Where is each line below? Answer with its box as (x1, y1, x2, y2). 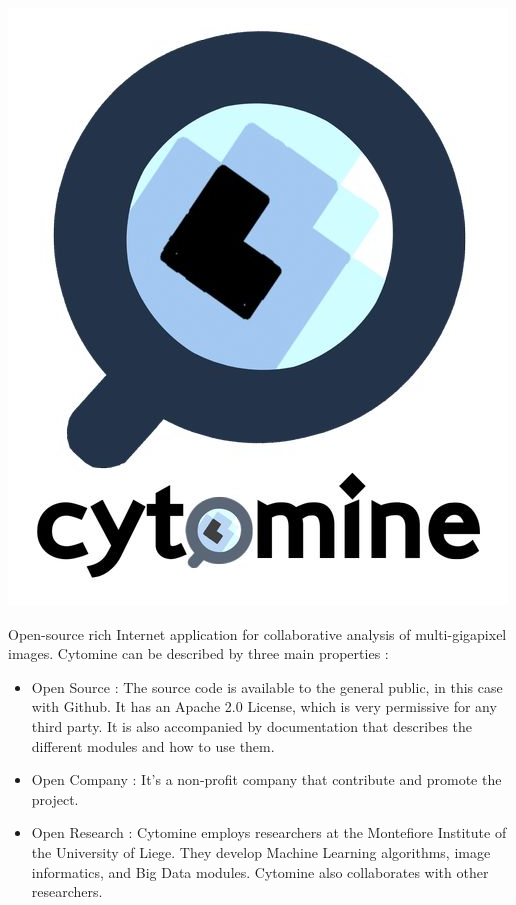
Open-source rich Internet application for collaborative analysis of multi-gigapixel (8, 623, 507, 644)
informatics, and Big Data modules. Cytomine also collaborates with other (31, 861, 489, 882)
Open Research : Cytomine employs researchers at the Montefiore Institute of (31, 822, 507, 843)
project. (31, 788, 79, 809)
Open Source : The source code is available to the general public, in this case (31, 676, 503, 697)
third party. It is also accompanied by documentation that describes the (31, 715, 473, 736)
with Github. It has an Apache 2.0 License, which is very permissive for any (31, 696, 497, 717)
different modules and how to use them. (31, 735, 275, 756)
